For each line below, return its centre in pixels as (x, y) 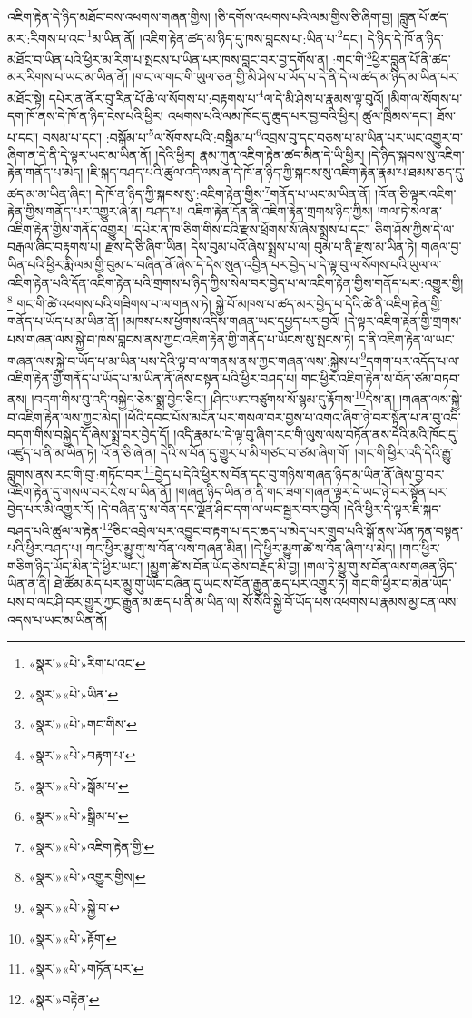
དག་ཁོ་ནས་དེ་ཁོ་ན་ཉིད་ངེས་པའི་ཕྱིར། (85, 115)
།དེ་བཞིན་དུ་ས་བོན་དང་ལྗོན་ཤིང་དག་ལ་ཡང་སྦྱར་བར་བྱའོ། (219, 509)
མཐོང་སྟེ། (26, 98)
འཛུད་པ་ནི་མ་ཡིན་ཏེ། (52, 452)
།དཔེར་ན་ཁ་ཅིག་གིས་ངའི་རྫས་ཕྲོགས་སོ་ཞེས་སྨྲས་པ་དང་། (251, 228)
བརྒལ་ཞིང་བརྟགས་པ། (54, 247)
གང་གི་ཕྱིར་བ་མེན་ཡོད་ (402, 583)
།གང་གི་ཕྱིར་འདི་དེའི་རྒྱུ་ (404, 452)
